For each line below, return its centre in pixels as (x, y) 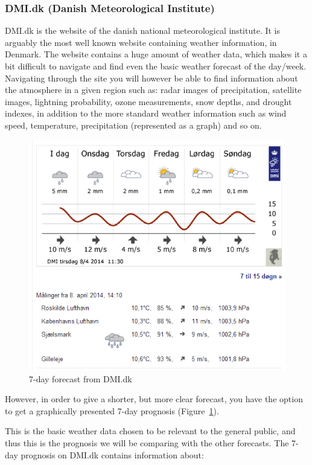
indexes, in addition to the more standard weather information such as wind (146, 113)
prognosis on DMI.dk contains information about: (112, 454)
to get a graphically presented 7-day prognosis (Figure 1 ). (112, 410)
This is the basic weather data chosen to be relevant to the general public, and (150, 431)
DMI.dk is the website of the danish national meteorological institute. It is (143, 30)
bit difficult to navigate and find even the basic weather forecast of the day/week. (156, 66)
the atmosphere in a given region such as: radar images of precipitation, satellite (153, 90)
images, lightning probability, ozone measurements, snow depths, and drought (148, 101)
